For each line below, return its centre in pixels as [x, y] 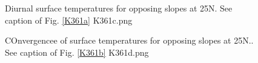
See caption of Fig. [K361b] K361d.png [77, 52]
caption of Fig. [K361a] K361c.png [69, 20]
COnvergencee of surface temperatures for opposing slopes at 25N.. [129, 40]
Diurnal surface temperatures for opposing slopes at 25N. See [119, 8]
